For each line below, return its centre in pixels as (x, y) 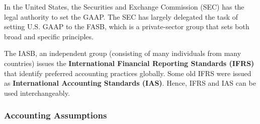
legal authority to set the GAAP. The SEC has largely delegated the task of (121, 16)
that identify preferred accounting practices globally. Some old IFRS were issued (128, 73)
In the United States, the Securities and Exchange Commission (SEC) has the (124, 7)
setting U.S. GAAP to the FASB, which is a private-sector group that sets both (127, 26)
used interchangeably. (37, 92)
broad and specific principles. (49, 36)
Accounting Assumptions (56, 115)
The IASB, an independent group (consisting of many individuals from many (123, 53)
